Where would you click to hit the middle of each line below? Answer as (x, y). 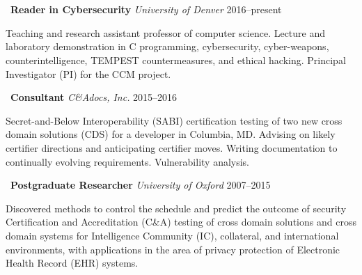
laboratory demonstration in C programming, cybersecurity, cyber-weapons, (167, 46)
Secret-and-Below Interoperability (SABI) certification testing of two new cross (174, 120)
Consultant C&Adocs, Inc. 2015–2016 (94, 97)
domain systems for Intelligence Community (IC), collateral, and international (172, 235)
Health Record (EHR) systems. (72, 263)
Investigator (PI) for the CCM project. (88, 73)
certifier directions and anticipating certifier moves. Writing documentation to (172, 147)
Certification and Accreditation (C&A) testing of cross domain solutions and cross (181, 222)
